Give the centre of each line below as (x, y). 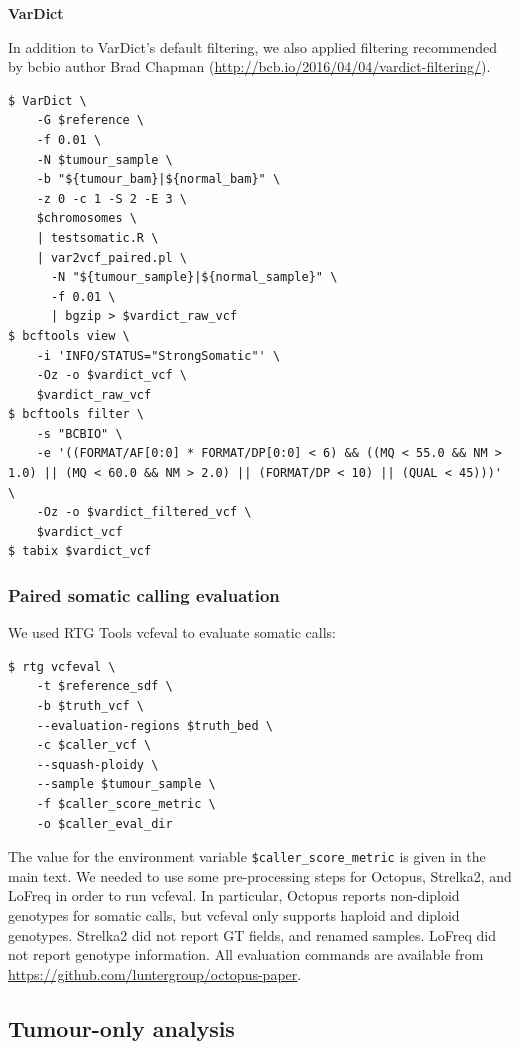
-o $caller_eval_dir (104, 823)
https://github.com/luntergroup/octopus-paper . (155, 973)
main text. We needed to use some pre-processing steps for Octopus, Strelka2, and (260, 875)
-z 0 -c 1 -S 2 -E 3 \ (111, 198)
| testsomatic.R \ (97, 237)
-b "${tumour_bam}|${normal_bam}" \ (158, 179)
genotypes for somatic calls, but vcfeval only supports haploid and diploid (234, 915)
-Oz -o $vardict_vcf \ (111, 375)
